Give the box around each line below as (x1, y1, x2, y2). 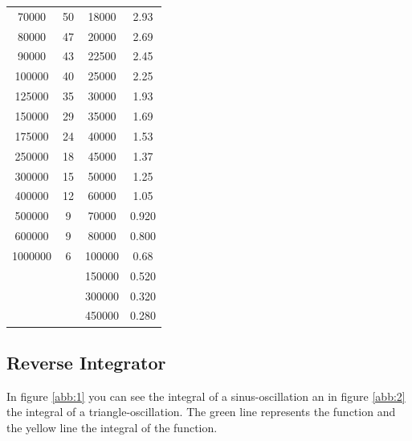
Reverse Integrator (6, 349, 166, 374)
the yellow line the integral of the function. (6, 419, 218, 435)
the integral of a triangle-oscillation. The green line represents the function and (6, 403, 396, 420)
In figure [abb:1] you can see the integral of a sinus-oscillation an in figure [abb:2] (6, 387, 406, 404)
